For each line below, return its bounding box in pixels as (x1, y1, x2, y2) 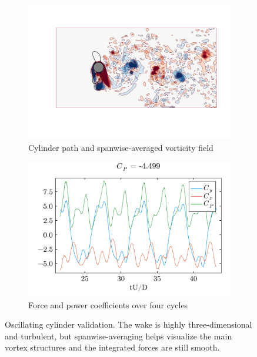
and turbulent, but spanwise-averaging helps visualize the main (5, 329, 232, 342)
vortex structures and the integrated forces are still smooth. (5, 341, 220, 353)
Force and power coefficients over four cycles (28, 298, 188, 311)
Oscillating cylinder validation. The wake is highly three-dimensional (5, 318, 252, 331)
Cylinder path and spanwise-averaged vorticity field (28, 142, 213, 154)
